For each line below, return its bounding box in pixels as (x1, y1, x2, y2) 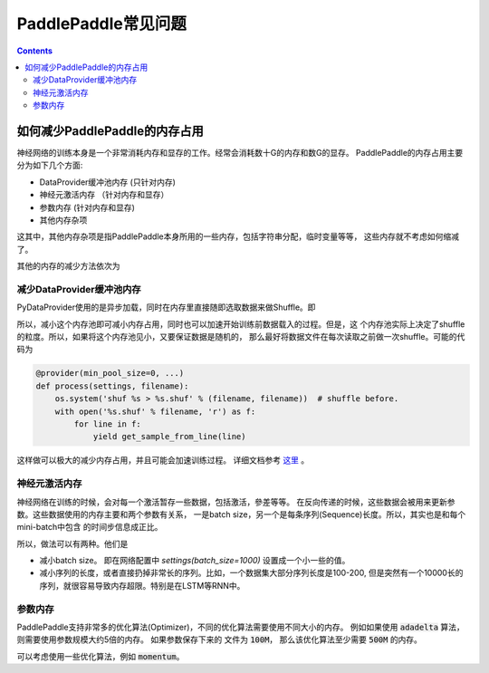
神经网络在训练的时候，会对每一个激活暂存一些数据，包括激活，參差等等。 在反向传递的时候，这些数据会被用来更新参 (16, 496, 455, 507)
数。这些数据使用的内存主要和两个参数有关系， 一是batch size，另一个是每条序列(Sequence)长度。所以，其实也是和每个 (16, 508, 466, 520)
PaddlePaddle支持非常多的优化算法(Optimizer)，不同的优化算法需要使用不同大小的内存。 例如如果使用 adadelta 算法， (16, 621, 465, 632)
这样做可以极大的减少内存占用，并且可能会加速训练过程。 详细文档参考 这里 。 (16, 455, 310, 466)
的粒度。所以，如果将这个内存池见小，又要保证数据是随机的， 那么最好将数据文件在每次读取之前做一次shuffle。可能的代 (16, 332, 465, 342)
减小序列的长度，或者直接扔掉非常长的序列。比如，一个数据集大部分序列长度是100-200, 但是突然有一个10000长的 (39, 567, 464, 579)
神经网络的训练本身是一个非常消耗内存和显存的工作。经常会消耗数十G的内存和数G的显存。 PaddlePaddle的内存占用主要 (16, 148, 464, 159)
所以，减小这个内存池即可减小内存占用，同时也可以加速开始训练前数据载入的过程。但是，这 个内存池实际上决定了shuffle (16, 318, 465, 330)
